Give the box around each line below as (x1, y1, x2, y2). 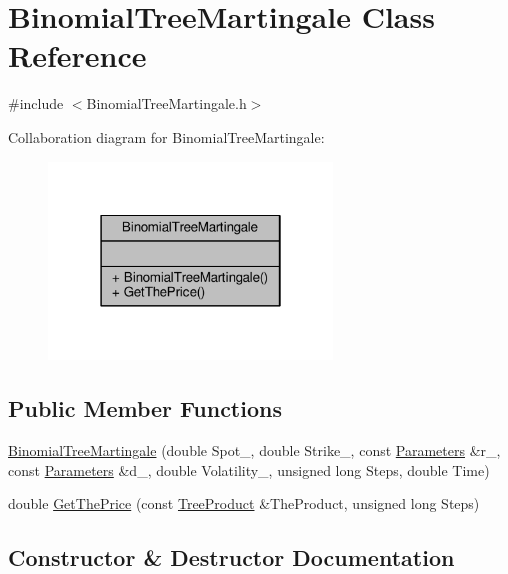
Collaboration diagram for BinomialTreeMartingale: (8, 126, 325, 147)
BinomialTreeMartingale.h (86, 93, 247, 114)
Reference (8, 35, 147, 76)
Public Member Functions (8, 393, 282, 424)
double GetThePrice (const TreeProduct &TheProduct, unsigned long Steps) (8, 493, 480, 514)
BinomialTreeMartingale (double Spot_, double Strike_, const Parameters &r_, (8, 440, 501, 461)
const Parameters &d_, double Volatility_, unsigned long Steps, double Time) (8, 459, 490, 480)
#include (8, 93, 64, 114)
